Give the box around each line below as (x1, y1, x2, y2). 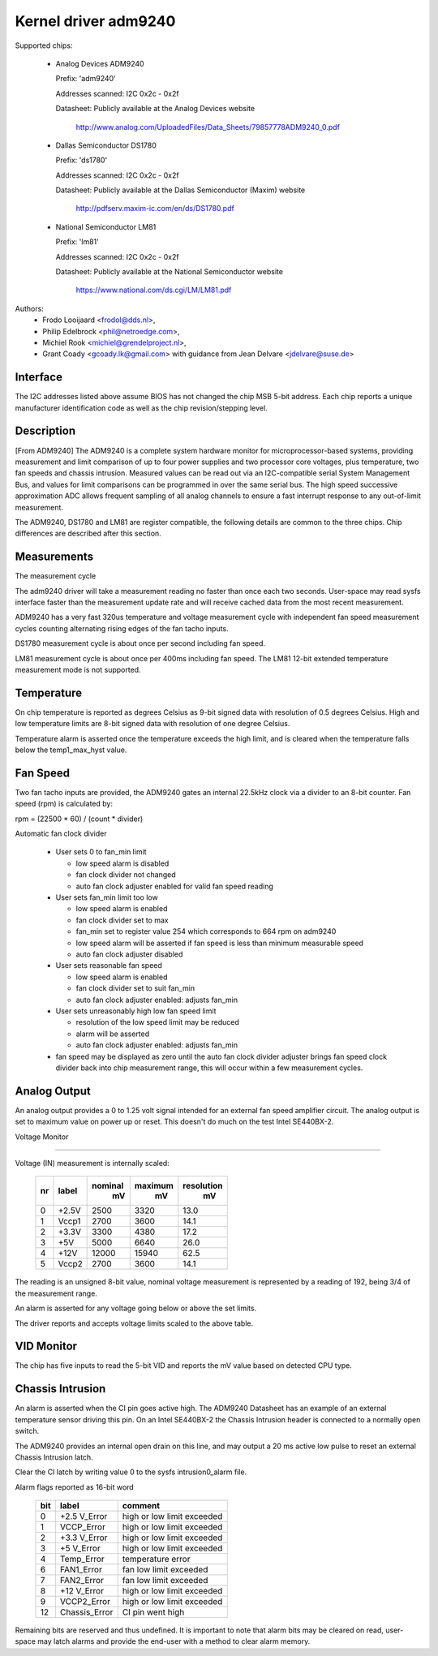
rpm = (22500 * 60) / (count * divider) (15, 814, 144, 824)
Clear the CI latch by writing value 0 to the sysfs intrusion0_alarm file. (15, 1467, 247, 1477)
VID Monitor (15, 1340, 77, 1353)
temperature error (122, 1554, 191, 1565)
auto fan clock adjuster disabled (75, 949, 183, 959)
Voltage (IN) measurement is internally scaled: (15, 1158, 170, 1168)
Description (15, 424, 76, 438)
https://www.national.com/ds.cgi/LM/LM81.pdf (75, 285, 232, 295)
